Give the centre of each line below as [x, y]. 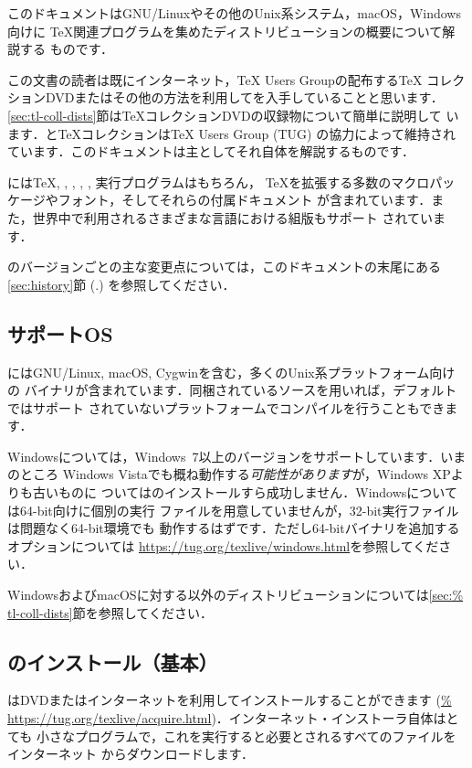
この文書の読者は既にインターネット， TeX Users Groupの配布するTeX [215, 79]
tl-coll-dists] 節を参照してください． [110, 612]
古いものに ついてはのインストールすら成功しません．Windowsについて [245, 492]
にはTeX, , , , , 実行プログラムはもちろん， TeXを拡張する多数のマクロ [219, 181]
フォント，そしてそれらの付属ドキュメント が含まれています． [245, 200]
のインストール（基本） [113, 661]
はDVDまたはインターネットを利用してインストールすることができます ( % [230, 700]
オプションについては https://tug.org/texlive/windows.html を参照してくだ [223, 545]
